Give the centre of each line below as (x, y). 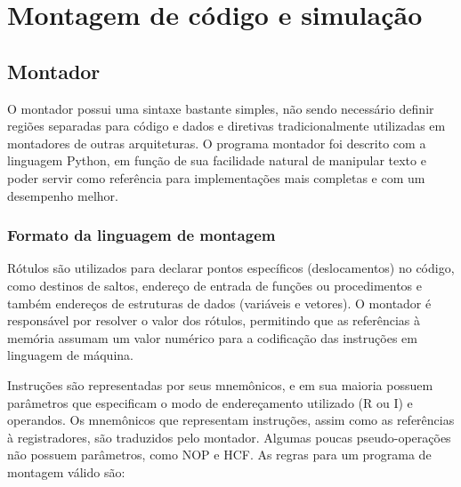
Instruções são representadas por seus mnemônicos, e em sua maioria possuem (220, 384)
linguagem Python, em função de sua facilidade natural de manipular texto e (217, 160)
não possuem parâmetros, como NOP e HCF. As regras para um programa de (219, 455)
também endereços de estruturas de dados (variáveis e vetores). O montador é (219, 303)
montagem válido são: (66, 471)
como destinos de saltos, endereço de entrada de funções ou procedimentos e (215, 285)
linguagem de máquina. (70, 355)
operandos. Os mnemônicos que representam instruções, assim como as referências (231, 420)
